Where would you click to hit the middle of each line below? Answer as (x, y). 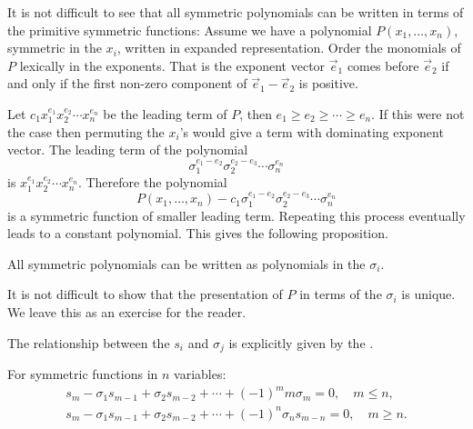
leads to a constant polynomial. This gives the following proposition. (198, 233)
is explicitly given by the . (301, 342)
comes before (383, 65)
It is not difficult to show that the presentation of (145, 294)
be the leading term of (165, 113)
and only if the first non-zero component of (127, 83)
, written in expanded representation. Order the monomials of (289, 48)
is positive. (328, 83)
